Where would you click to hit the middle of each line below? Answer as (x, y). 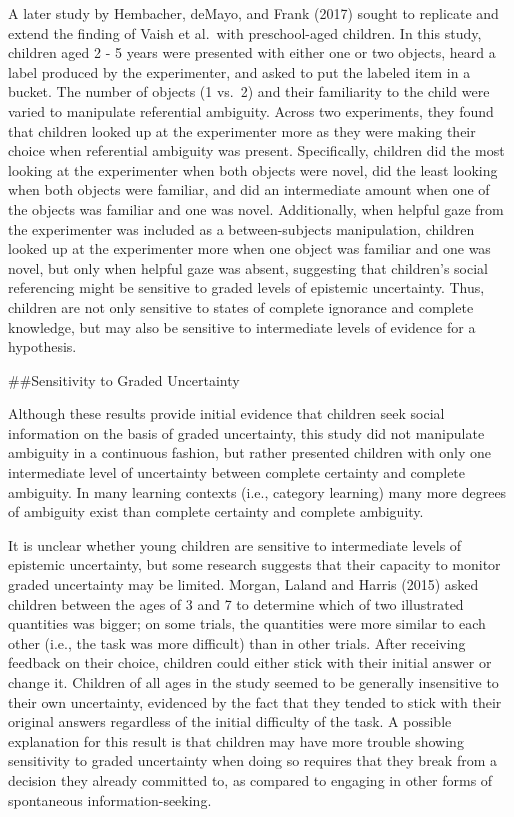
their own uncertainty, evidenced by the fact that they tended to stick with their (255, 701)
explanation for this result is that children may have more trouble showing (236, 740)
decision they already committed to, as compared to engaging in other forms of (250, 779)
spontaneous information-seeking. (110, 799)
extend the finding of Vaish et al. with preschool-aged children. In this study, (245, 32)
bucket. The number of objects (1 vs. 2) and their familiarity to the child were (249, 91)
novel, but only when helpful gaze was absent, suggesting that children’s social (248, 267)
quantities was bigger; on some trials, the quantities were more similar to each (247, 623)
